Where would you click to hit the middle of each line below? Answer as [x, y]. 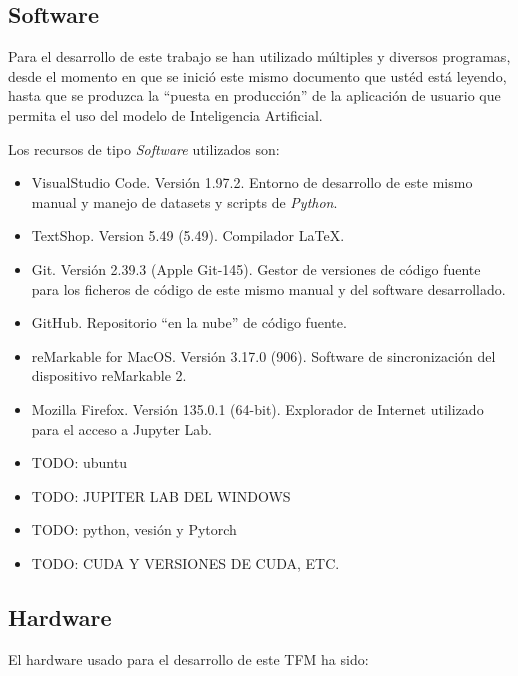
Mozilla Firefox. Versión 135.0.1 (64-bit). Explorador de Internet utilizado [257, 408]
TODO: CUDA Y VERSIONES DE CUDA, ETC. [185, 562]
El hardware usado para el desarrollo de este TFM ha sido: [188, 658]
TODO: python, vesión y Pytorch [134, 529]
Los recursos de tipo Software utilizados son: [144, 148]
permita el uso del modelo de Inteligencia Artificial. [165, 114]
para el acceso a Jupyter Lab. [121, 428]
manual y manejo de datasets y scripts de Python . [184, 201]
